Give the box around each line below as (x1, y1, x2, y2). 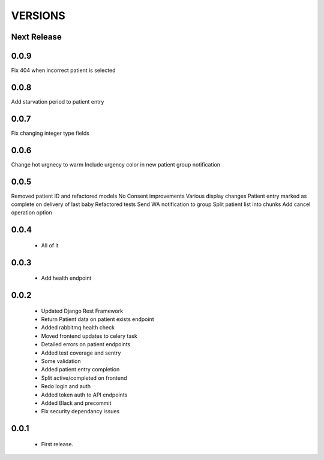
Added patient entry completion (41, 366, 120, 373)
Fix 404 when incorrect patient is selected (11, 66, 116, 74)
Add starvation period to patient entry (11, 98, 104, 105)
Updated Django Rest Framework (41, 307, 123, 314)
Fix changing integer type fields (11, 129, 90, 137)
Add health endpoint (41, 274, 92, 282)
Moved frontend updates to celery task (41, 332, 137, 340)
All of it (41, 241, 59, 249)
